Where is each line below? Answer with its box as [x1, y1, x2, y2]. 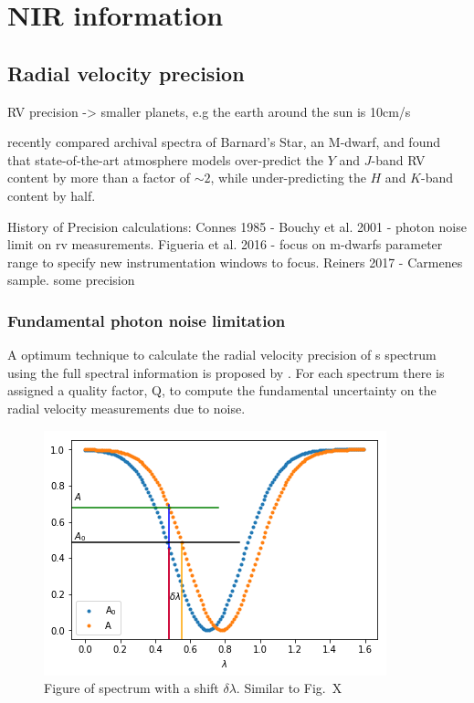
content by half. [7, 185, 96, 205]
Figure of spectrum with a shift [44, 678, 219, 698]
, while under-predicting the [210, 168, 366, 187]
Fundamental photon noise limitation [7, 309, 286, 331]
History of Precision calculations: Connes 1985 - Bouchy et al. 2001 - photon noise [7, 216, 467, 236]
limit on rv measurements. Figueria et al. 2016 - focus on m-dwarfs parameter [7, 235, 443, 254]
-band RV [371, 150, 426, 169]
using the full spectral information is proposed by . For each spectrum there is [7, 362, 445, 382]
